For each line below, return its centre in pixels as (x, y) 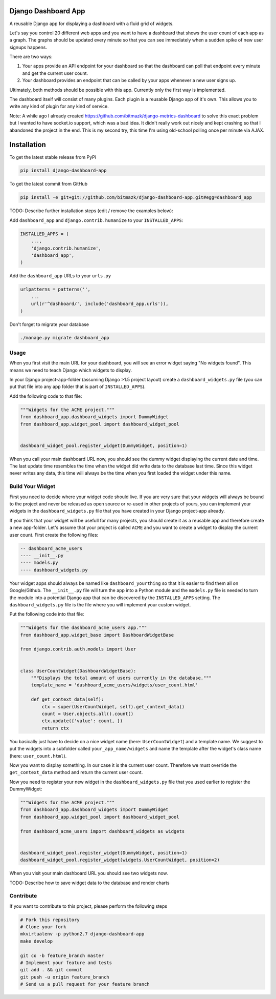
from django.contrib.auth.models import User (78, 649)
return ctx (55, 728)
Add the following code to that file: (46, 396)
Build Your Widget (32, 486)
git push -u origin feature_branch (65, 977)
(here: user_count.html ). (38, 756)
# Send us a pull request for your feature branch (85, 984)
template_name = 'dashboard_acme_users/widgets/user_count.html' (114, 685)
